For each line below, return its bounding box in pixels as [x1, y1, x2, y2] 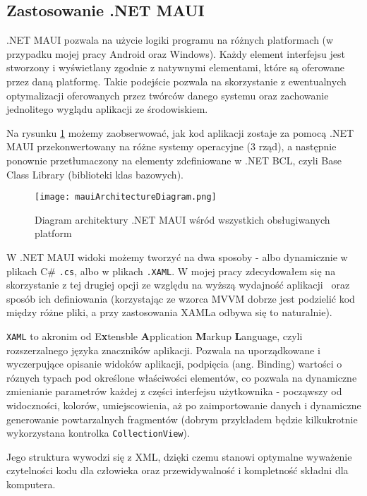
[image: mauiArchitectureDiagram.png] [35, 192, 217, 202]
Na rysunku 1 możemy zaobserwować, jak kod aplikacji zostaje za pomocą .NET [6, 125, 354, 140]
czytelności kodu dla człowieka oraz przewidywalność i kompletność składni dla [6, 463, 349, 478]
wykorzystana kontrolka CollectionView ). [6, 425, 190, 440]
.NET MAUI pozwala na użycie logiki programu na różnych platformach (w [6, 32, 334, 47]
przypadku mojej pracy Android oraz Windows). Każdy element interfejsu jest [6, 46, 345, 61]
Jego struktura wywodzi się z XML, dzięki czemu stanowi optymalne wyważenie [6, 449, 352, 464]
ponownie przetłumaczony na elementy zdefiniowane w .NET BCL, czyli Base [6, 152, 342, 167]
